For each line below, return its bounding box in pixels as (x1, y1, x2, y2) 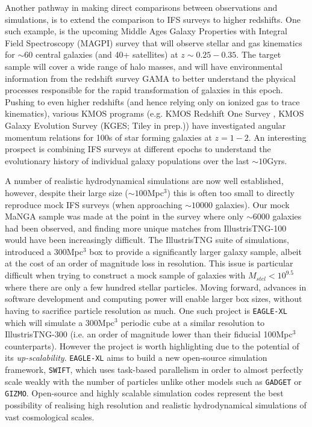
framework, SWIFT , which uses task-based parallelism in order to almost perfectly (5, 363, 304, 375)
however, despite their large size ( (5, 186, 128, 198)
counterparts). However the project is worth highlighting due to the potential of (5, 339, 299, 352)
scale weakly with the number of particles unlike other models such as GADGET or (5, 375, 302, 387)
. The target (236, 48, 281, 61)
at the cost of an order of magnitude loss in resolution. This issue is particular (5, 257, 293, 269)
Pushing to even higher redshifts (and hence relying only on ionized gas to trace (5, 95, 300, 108)
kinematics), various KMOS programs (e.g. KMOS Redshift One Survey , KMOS (5, 107, 304, 120)
